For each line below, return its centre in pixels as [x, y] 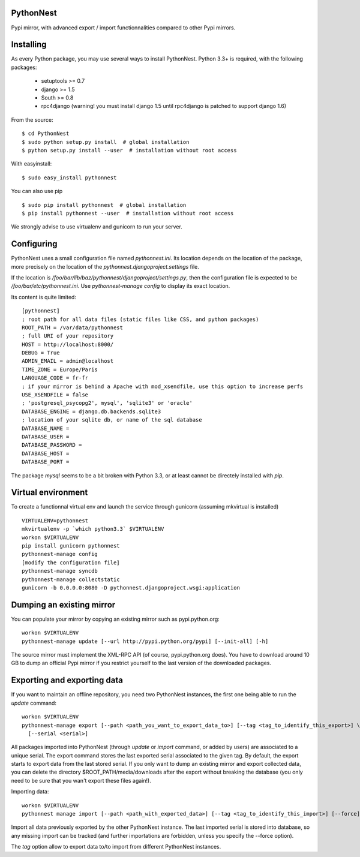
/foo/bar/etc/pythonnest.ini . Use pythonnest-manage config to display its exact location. [121, 286]
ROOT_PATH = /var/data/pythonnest [72, 327]
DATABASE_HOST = [46, 453]
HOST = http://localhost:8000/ [68, 344]
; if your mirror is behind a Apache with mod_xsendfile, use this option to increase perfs [163, 386]
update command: [34, 703]
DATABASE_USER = [46, 437]
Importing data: [30, 792]
